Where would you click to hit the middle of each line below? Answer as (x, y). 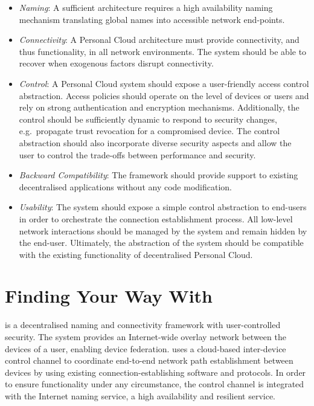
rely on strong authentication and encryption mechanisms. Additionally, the (159, 107)
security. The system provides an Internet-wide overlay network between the (146, 337)
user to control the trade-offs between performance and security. (137, 154)
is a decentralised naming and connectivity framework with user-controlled (143, 325)
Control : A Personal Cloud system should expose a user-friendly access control (164, 83)
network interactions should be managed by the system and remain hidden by (163, 230)
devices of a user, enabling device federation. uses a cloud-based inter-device (146, 348)
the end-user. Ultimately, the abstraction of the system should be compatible (161, 243)
